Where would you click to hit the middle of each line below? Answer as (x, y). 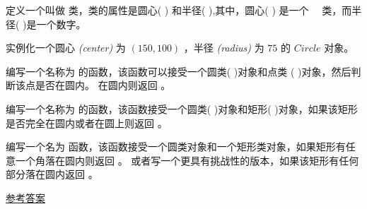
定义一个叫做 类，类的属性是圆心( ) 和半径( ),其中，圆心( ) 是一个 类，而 (179, 10)
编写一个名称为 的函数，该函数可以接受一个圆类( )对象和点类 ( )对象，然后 (179, 71)
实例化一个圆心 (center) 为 (66, 48)
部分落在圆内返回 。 (52, 174)
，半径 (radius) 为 (224, 48)
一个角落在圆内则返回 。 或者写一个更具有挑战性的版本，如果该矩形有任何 (187, 160)
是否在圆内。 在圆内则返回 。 (103, 85)
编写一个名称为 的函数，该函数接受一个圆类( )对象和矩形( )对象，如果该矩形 (182, 108)
